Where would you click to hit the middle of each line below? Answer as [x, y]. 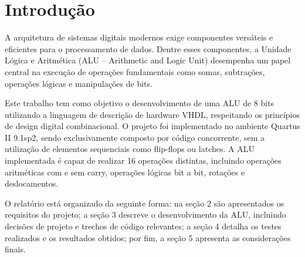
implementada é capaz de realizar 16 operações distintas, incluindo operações [143, 160]
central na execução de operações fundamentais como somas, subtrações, [135, 71]
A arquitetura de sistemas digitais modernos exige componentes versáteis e [139, 37]
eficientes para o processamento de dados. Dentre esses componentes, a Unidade [148, 48]
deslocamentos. [32, 183]
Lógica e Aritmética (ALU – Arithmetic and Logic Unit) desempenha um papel [148, 60]
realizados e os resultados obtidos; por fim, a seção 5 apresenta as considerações [148, 237]
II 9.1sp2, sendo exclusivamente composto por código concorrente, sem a [135, 137]
